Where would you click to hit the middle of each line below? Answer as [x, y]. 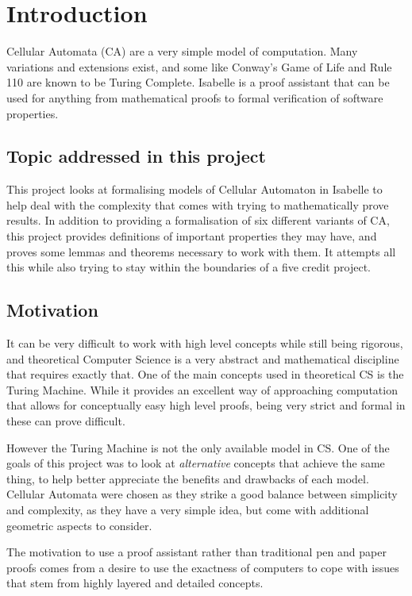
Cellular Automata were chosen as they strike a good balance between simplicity [202, 494]
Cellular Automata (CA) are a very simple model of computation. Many [182, 51]
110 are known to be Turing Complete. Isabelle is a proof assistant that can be [198, 82]
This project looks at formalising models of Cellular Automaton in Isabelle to [194, 189]
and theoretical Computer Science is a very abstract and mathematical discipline [203, 358]
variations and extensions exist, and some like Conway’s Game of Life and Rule [199, 66]
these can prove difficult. [66, 421]
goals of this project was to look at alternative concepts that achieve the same [196, 463]
